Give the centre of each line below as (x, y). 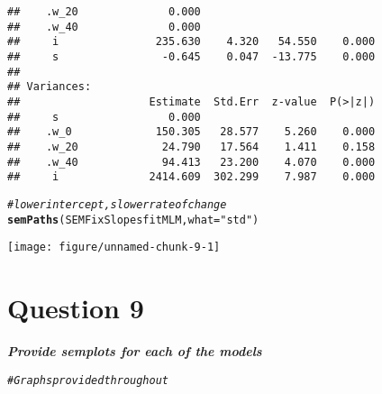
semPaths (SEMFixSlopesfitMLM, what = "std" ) (133, 220)
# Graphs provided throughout (88, 380)
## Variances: (50, 87)
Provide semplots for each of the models (135, 350)
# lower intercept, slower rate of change (117, 204)
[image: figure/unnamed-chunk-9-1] (114, 247)
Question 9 (76, 308)
